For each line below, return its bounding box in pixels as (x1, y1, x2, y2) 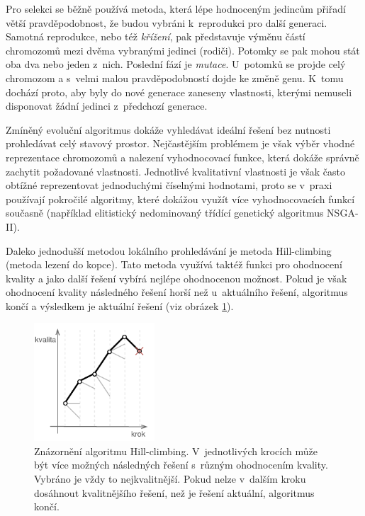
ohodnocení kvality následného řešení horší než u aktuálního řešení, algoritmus (6, 285, 348, 299)
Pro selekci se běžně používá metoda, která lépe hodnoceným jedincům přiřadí (6, 1, 347, 16)
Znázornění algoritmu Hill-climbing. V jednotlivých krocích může (34, 443, 318, 458)
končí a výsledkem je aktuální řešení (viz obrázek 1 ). (6, 298, 234, 313)
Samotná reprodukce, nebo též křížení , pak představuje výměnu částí (6, 29, 305, 44)
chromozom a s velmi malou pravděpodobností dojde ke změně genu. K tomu (6, 70, 344, 85)
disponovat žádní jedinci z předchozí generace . (6, 98, 208, 113)
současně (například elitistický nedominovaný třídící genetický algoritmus (6, 205, 324, 220)
